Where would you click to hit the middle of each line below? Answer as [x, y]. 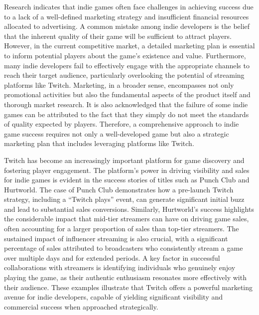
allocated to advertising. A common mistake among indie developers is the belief [127, 26]
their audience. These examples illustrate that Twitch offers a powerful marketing [129, 287]
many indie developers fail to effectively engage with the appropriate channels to [127, 65]
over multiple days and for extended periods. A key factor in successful [112, 257]
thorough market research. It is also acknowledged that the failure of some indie [126, 104]
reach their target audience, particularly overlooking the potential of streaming [124, 75]
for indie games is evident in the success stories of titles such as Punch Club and [127, 180]
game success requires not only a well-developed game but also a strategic [117, 133]
